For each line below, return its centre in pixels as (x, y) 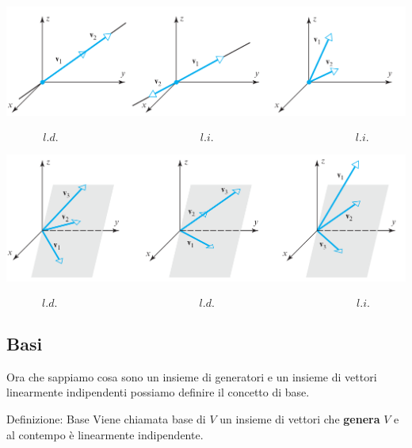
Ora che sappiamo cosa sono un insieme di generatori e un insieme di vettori (192, 376)
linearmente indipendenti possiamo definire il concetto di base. (158, 392)
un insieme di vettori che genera (300, 419)
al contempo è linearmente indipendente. (105, 434)
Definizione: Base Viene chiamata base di (106, 419)
